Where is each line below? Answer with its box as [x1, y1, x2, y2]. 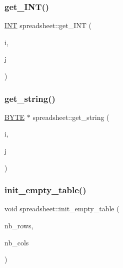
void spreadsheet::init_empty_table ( [4, 203, 119, 214]
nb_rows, [4, 220, 33, 230]
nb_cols [4, 237, 29, 247]
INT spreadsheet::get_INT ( [4, 20, 92, 31]
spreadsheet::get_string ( [32, 111, 109, 122]
